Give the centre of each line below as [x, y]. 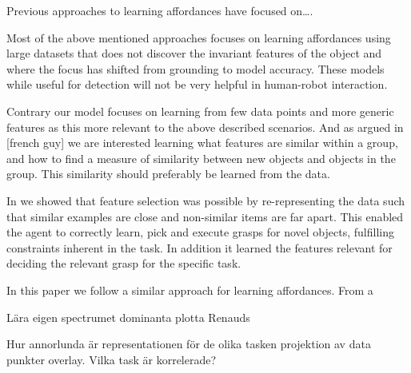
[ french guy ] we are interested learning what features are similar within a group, [202, 143]
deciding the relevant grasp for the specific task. [124, 263]
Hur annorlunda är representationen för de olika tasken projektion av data [189, 344]
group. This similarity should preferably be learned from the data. [168, 174]
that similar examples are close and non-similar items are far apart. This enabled [205, 216]
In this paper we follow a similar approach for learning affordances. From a [190, 290]
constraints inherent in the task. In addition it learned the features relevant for [200, 247]
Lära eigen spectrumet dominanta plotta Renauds [128, 317]
